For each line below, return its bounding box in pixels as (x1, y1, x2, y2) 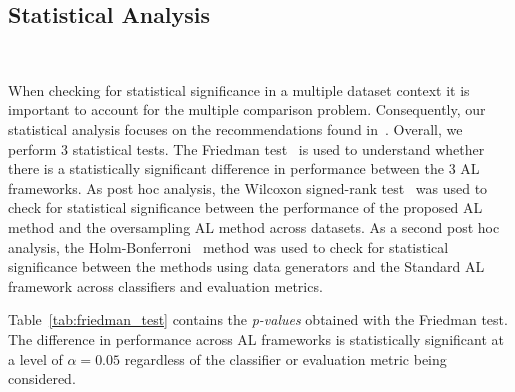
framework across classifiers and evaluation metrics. (8, 275, 323, 296)
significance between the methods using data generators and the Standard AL (8, 256, 485, 277)
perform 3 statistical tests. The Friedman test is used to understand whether (8, 138, 485, 159)
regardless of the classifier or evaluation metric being (124, 348, 447, 369)
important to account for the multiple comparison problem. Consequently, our (8, 99, 486, 120)
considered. (8, 368, 76, 389)
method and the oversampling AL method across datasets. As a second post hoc (8, 216, 500, 237)
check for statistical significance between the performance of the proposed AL (8, 197, 483, 218)
